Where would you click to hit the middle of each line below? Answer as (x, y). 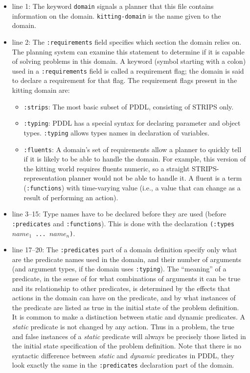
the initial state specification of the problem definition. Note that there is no (126, 346)
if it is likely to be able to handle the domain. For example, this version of (135, 159)
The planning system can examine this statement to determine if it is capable (128, 51)
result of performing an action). (71, 197)
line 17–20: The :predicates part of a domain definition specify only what (125, 250)
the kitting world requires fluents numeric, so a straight (107, 168)
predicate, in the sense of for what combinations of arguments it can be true (126, 279)
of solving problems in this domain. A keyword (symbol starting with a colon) (129, 61)
